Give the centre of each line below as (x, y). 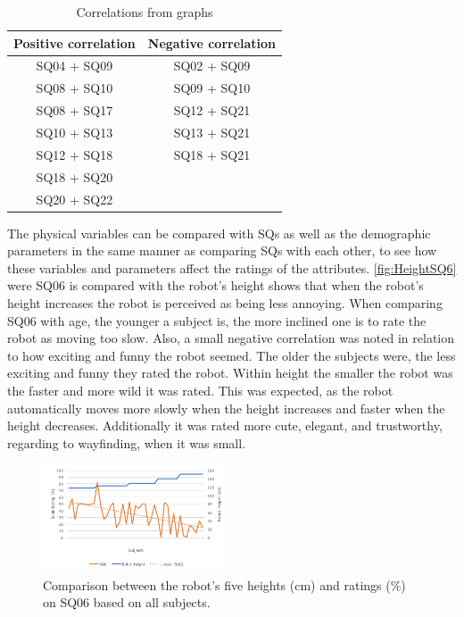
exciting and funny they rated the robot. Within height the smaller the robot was (230, 373)
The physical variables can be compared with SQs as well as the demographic (219, 233)
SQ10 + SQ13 (75, 132)
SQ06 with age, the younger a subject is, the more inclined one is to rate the (217, 320)
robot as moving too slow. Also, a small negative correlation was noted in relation (231, 338)
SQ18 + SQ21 (212, 154)
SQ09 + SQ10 (212, 88)
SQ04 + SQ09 (75, 66)
